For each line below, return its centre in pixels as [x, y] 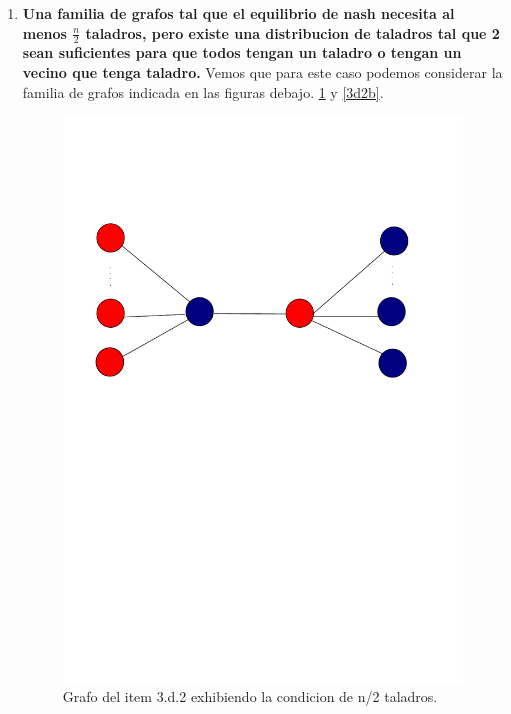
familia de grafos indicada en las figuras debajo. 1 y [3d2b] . [203, 91]
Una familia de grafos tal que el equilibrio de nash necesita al [238, 13]
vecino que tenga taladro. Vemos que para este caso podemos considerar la [262, 72]
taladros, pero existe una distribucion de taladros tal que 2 [292, 32]
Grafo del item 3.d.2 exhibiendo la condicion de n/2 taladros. [250, 695]
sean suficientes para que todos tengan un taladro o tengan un [242, 52]
